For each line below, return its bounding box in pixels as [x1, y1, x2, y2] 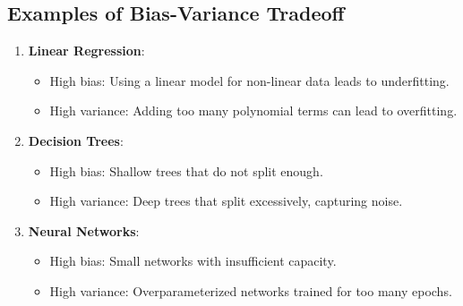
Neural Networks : [28, 221, 140, 240]
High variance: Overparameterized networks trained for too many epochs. [49, 281, 452, 300]
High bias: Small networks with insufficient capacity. [49, 251, 337, 270]
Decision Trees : [28, 131, 124, 149]
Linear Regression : [28, 41, 145, 60]
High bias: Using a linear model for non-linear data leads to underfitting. [49, 71, 450, 89]
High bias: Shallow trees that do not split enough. [49, 161, 323, 180]
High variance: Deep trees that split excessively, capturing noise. [49, 191, 403, 210]
